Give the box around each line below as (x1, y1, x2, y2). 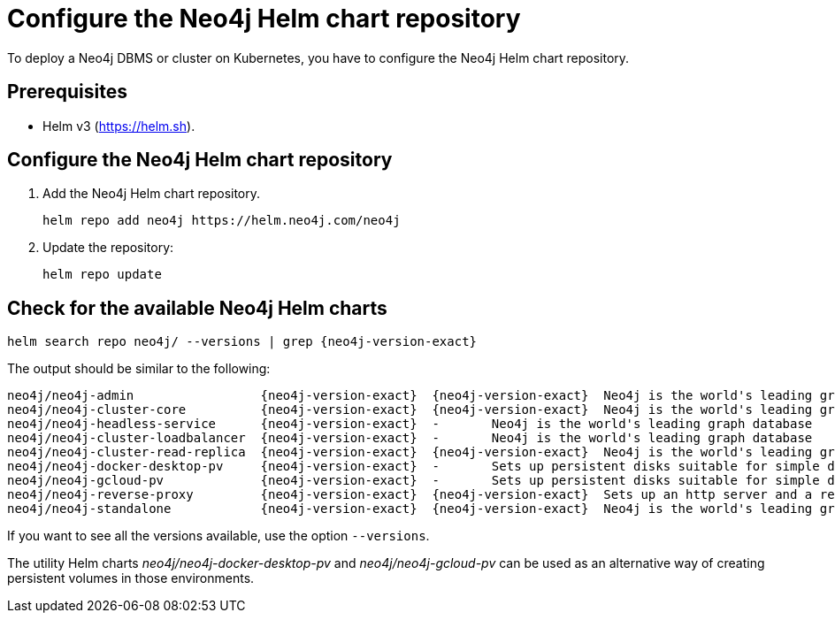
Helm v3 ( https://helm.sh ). (42, 118, 195, 134)
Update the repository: (42, 240, 174, 256)
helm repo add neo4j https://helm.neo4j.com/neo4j (42, 213, 401, 228)
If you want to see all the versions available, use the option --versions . (7, 528, 430, 544)
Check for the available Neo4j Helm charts (7, 296, 387, 319)
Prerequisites (7, 80, 127, 103)
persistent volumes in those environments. (7, 570, 255, 586)
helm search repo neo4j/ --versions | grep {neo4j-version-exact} (7, 334, 478, 349)
